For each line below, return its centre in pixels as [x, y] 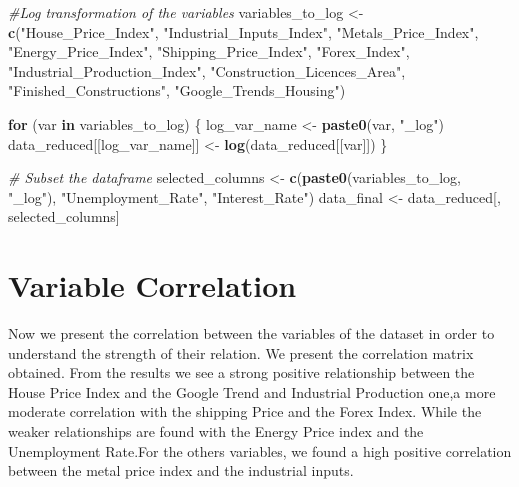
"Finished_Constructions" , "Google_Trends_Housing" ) [177, 90]
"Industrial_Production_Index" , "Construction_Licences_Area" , [207, 70]
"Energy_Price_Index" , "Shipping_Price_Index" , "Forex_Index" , [209, 51]
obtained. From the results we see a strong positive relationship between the [241, 372]
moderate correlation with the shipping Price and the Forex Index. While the [245, 411]
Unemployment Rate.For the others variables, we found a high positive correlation [260, 450]
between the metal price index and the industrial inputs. [181, 470]
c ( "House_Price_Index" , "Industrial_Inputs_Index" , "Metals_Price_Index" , [243, 31]
